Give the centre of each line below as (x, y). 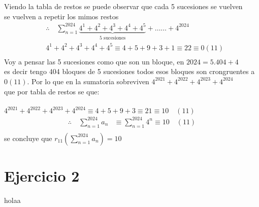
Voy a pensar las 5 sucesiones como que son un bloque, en (94, 61)
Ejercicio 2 (42, 175)
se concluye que (28, 138)
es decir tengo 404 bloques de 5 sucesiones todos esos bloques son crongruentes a (129, 71)
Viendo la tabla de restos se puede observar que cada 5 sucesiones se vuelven (123, 6)
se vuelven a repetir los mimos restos (61, 16)
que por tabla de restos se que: (52, 91)
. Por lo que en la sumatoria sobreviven (88, 81)
